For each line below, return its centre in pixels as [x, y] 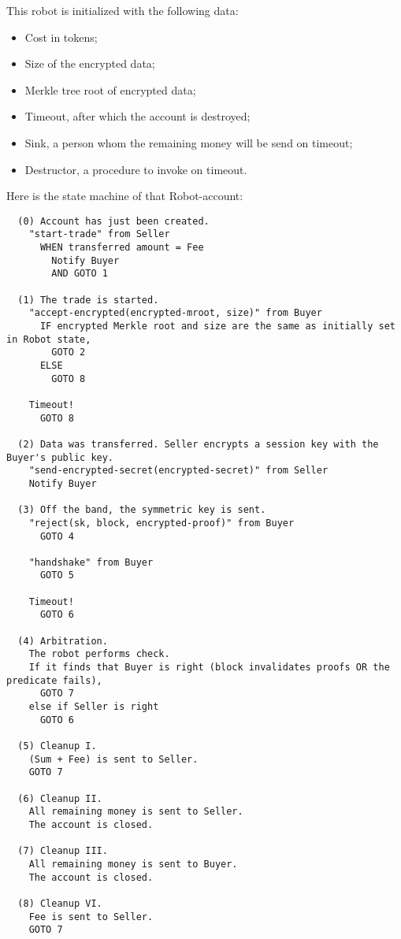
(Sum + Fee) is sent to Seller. [113, 759]
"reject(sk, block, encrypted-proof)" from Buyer [162, 523]
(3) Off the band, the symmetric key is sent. [142, 510]
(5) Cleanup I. [57, 746]
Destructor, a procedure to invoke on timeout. [136, 169]
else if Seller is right [94, 707]
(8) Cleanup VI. [60, 903]
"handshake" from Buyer [91, 562]
